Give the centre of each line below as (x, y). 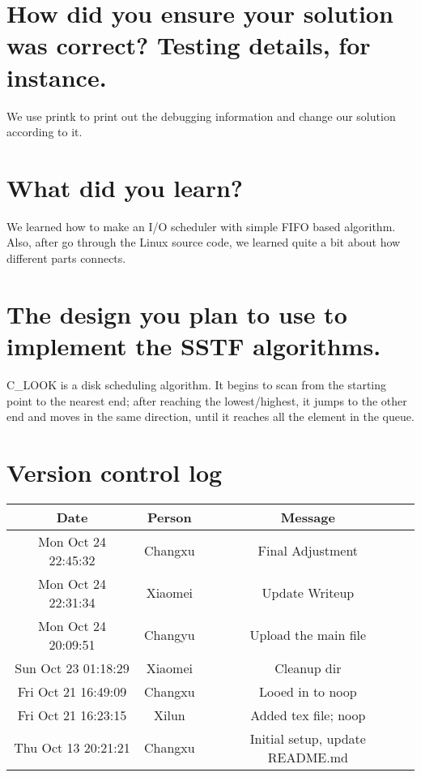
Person (169, 517)
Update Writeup (308, 593)
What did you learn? (125, 187)
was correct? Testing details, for (189, 45)
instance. (57, 77)
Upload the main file (308, 635)
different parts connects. (66, 258)
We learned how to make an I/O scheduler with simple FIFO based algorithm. (201, 226)
